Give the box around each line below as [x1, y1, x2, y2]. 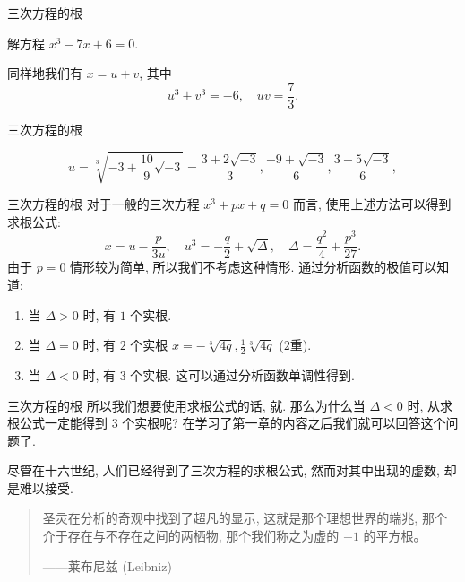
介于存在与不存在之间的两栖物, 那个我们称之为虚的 [42, 526, 340, 545]
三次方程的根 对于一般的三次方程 [7, 194, 200, 213]
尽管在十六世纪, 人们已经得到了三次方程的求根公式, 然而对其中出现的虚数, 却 [7, 461, 457, 480]
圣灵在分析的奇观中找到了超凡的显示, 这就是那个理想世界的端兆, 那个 [42, 508, 447, 527]
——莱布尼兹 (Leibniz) [42, 556, 172, 575]
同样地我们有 [7, 64, 82, 83]
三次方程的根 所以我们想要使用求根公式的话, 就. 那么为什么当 [7, 395, 366, 414]
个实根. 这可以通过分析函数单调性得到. [130, 365, 355, 384]
